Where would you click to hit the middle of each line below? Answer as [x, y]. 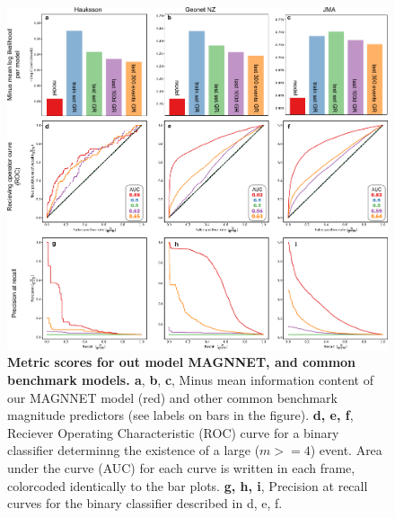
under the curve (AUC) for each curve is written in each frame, [181, 468]
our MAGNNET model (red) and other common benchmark [172, 397]
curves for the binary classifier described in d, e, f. [145, 503]
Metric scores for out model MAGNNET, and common [182, 362]
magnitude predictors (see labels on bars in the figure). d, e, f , [180, 415]
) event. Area [346, 450]
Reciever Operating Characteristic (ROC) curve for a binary [173, 432]
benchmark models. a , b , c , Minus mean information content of [190, 380]
